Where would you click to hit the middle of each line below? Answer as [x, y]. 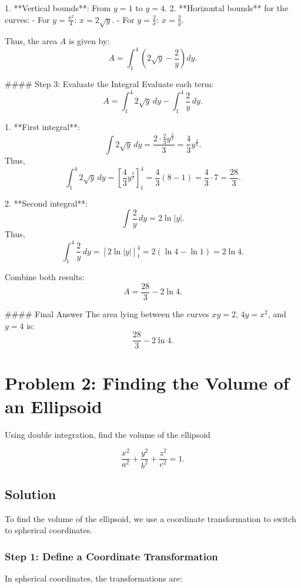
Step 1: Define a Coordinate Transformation [111, 556]
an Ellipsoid [53, 406]
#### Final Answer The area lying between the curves [107, 313]
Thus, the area [31, 41]
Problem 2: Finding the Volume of [147, 383]
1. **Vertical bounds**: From [58, 8]
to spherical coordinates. [49, 530]
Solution [31, 494]
